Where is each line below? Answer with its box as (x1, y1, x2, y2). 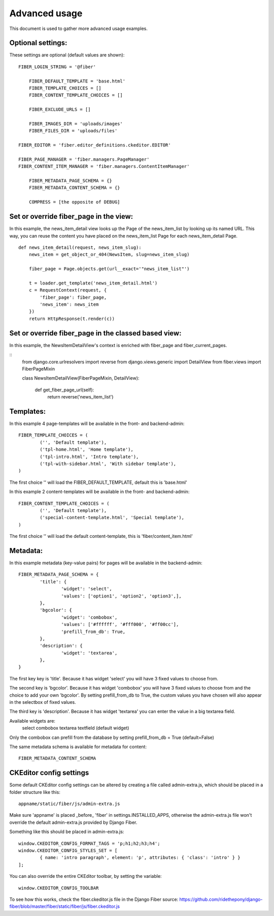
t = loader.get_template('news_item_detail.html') (28, 280, 158, 286)
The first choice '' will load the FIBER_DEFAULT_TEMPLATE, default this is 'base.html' (9, 479, 187, 485)
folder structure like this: (9, 789, 60, 795)
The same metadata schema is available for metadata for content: (9, 743, 147, 750)
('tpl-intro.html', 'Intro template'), (40, 453, 139, 460)
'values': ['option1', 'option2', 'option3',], (61, 593, 182, 599)
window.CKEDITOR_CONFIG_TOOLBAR (18, 885, 99, 891)
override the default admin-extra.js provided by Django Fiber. (9, 819, 138, 825)
